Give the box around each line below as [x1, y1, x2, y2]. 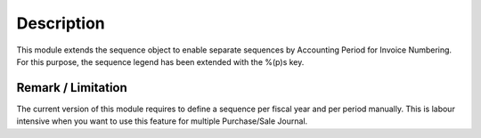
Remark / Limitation [16, 80, 128, 95]
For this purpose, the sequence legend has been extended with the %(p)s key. [16, 56, 305, 67]
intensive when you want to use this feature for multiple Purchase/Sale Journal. [16, 116, 308, 126]
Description [16, 13, 106, 33]
